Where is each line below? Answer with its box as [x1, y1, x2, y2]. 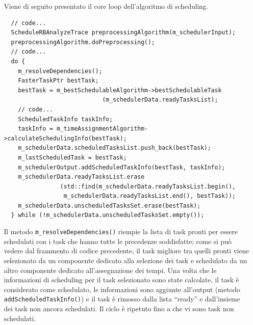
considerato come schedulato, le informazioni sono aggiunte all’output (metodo [4, 284, 240, 294]
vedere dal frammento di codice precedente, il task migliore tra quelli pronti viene [4, 245, 249, 256]
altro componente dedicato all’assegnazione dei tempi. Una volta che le [4, 265, 217, 275]
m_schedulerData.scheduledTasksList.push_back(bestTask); [18, 144, 211, 152]
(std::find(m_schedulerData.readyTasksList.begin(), [60, 183, 236, 190]
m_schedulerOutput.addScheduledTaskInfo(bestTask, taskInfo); [18, 163, 226, 171]
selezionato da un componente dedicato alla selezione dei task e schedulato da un [4, 255, 247, 265]
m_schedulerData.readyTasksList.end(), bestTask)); [63, 192, 236, 200]
